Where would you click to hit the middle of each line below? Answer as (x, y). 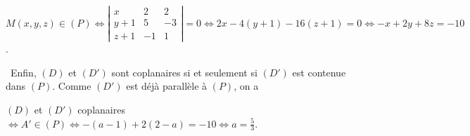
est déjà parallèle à (167, 86)
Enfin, (23, 72)
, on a (246, 86)
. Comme (72, 86)
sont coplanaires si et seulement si (184, 72)
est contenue (319, 72)
